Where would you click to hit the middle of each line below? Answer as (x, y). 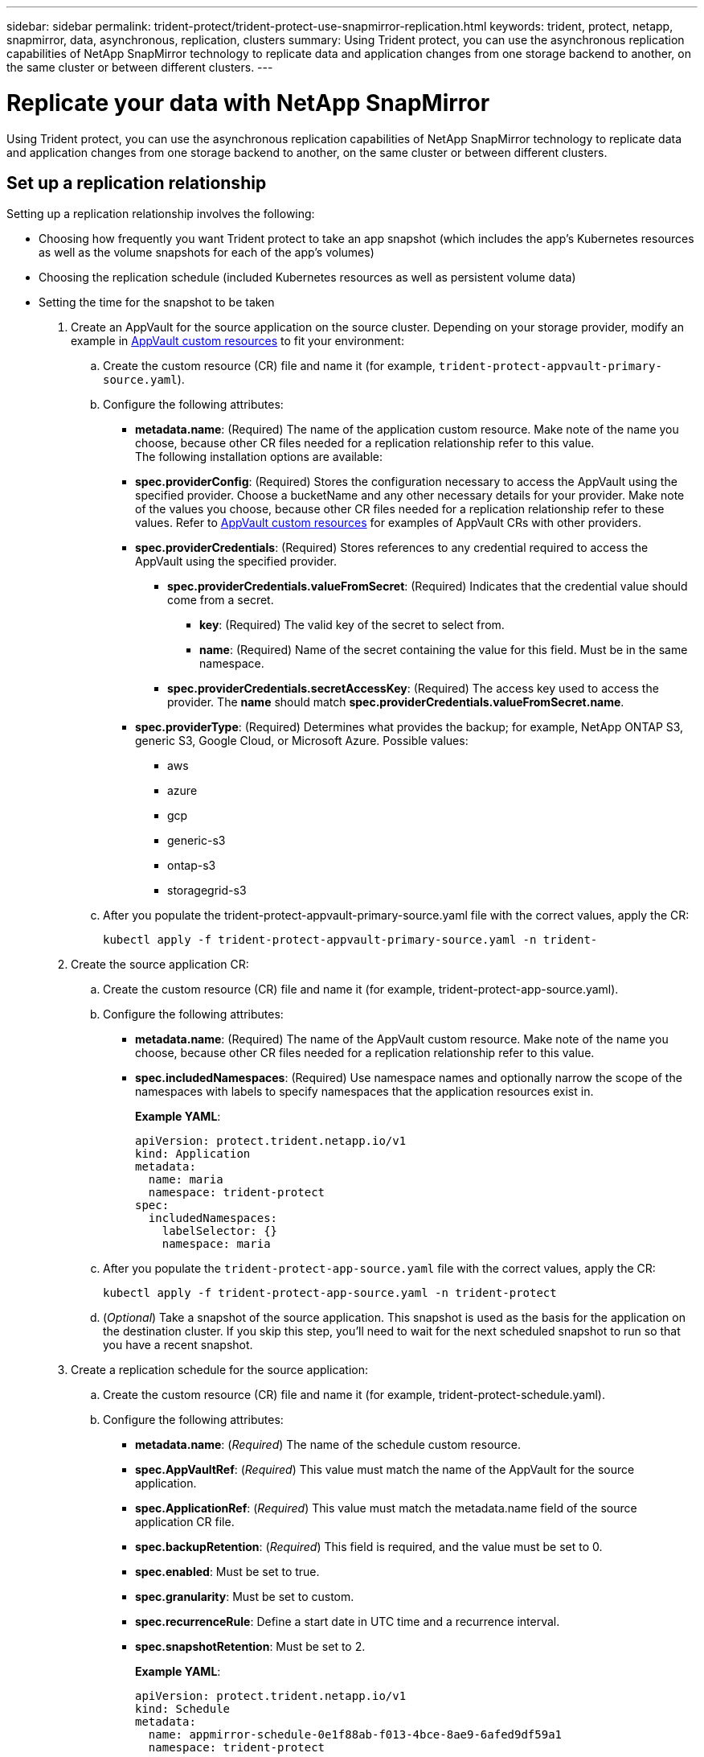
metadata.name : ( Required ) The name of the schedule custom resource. (328, 1445)
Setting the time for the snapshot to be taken (157, 302)
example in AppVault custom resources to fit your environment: (237, 341)
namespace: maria (216, 1244)
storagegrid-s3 (207, 891)
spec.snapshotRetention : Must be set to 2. (250, 1647)
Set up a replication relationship (137, 183)
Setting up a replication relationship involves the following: (161, 214)
